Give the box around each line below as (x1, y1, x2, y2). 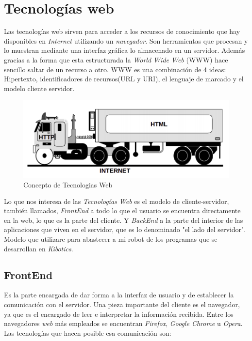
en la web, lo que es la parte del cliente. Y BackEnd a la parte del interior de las (4, 215, 243, 225)
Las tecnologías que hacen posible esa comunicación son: (4, 327, 171, 338)
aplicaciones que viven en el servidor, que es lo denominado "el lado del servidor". (4, 224, 246, 234)
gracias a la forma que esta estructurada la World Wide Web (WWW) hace (4, 54, 228, 64)
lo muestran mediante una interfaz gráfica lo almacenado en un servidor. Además (4, 45, 245, 55)
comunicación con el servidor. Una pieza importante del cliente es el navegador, (4, 299, 240, 309)
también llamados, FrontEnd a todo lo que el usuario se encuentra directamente (4, 205, 241, 216)
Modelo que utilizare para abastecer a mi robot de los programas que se (4, 233, 218, 244)
